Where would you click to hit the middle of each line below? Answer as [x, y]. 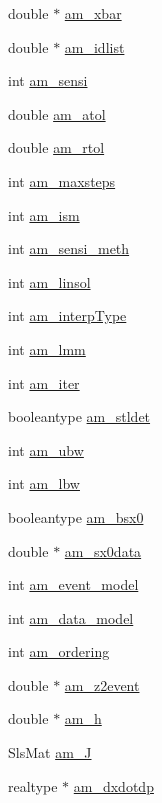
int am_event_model [73, 584]
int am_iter [44, 382]
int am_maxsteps [62, 180]
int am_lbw [44, 483]
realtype [33, 785]
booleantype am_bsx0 [76, 516]
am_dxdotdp [113, 785]
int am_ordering [59, 651]
